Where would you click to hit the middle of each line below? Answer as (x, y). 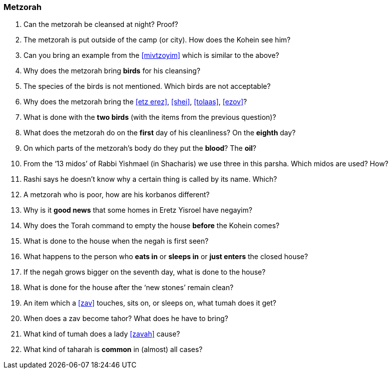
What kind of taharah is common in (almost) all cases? (113, 350)
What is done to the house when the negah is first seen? (116, 241)
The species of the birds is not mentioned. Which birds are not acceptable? (147, 86)
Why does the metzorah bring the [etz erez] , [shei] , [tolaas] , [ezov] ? (135, 102)
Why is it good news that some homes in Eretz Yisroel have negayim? (138, 210)
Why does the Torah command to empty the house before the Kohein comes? (152, 226)
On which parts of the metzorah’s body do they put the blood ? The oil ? (140, 148)
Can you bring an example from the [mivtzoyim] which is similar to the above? (151, 55)
